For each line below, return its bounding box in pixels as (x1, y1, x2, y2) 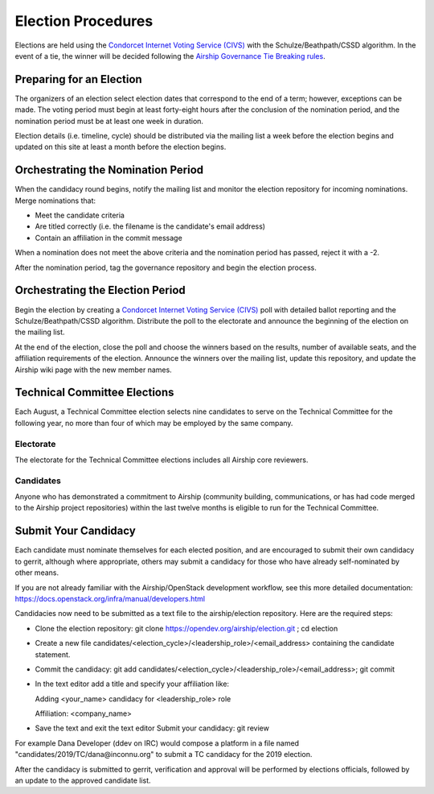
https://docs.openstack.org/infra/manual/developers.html (14, 593, 205, 603)
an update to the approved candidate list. (14, 775, 152, 785)
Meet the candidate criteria (35, 210, 125, 221)
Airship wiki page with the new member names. (14, 365, 172, 374)
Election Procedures (14, 12, 154, 30)
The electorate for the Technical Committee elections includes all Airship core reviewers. (14, 455, 309, 465)
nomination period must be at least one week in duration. (14, 116, 204, 126)
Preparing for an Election (14, 72, 142, 86)
